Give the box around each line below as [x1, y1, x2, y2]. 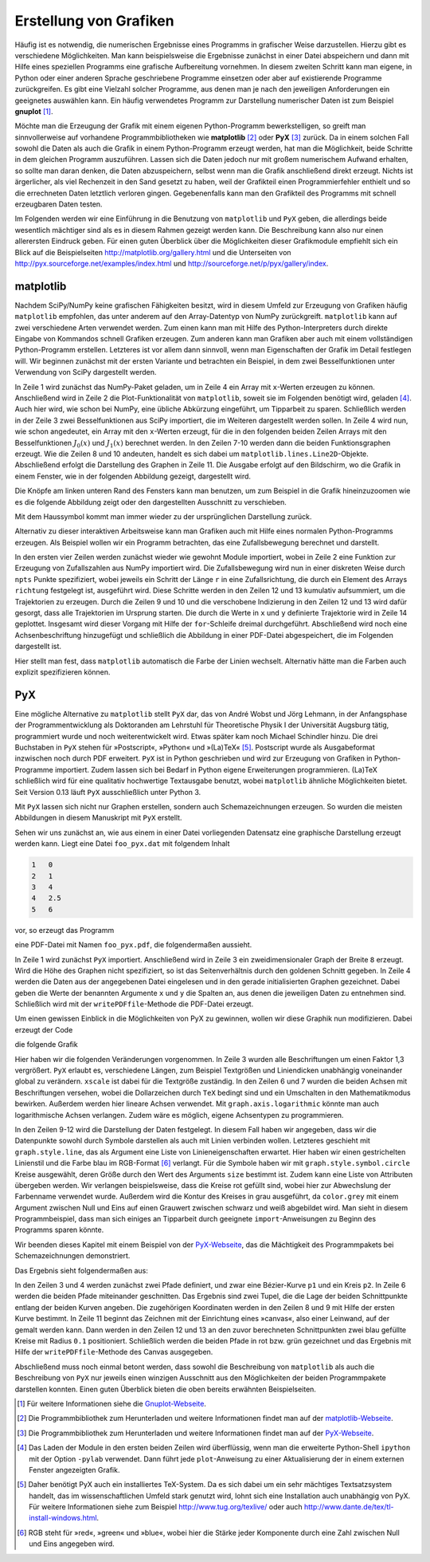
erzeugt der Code [14, 1025, 73, 1034]
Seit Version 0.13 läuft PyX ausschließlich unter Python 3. [14, 787, 201, 797]
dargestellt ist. [14, 642, 62, 651]
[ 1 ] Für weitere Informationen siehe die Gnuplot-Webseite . [17, 1399, 207, 1408]
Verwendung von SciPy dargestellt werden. [14, 368, 157, 377]
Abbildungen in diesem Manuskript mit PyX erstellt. [14, 813, 182, 823]
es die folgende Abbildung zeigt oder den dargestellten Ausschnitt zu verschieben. [14, 497, 287, 506]
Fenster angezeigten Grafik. [29, 1465, 120, 1474]
